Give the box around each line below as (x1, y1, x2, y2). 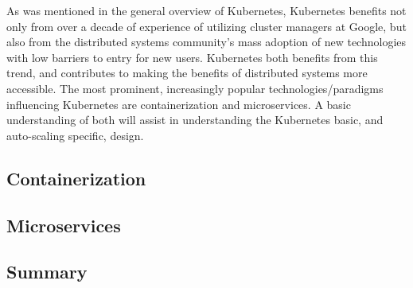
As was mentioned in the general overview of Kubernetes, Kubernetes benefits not (6, 2, 407, 18)
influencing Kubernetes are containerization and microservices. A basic (6, 95, 351, 112)
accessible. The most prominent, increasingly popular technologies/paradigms (6, 80, 384, 96)
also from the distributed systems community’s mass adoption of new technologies (6, 33, 407, 50)
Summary (6, 259, 88, 284)
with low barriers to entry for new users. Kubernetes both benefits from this (6, 49, 378, 65)
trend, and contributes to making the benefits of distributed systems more (6, 64, 368, 81)
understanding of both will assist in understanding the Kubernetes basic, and (6, 111, 384, 128)
